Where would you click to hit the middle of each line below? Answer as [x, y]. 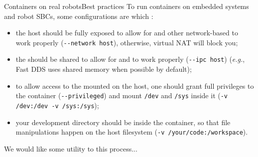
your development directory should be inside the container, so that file [123, 122]
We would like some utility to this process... [71, 148]
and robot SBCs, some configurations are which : [79, 16]
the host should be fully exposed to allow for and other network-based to [127, 33]
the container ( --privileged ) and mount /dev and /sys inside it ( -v [122, 95]
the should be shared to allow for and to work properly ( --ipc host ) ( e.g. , [130, 59]
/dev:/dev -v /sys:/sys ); [57, 105]
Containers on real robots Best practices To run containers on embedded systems [127, 6]
